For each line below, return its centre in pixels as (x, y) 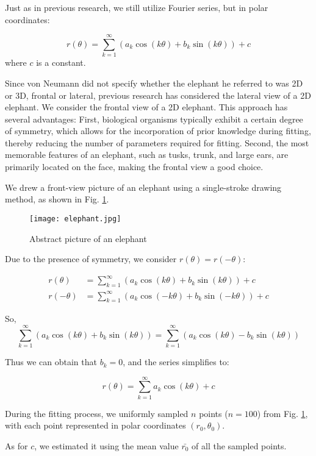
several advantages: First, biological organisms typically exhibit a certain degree (154, 119)
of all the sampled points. (239, 445)
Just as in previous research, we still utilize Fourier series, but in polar (137, 7)
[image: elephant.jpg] (75, 219)
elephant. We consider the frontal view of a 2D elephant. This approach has (146, 107)
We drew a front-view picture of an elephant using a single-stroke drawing (143, 187)
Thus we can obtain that (51, 362)
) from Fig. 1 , (282, 413)
